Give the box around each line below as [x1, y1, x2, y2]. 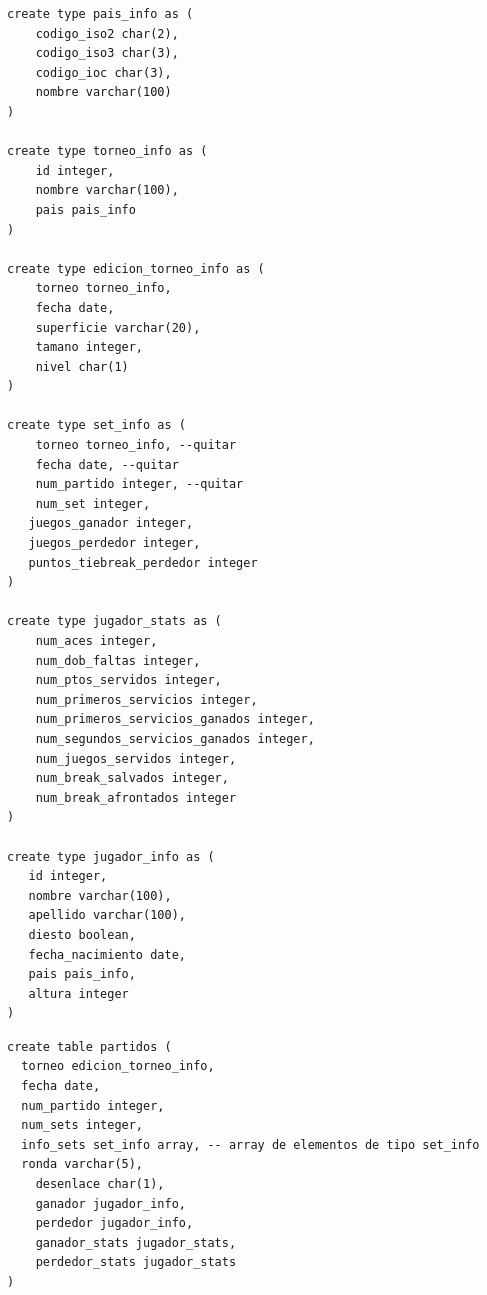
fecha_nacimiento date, [28, 947, 186, 962]
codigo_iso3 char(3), [35, 46, 179, 61]
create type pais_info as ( [7, 7, 194, 21]
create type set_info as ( [7, 418, 186, 433]
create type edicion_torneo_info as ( [7, 261, 265, 276]
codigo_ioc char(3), [35, 65, 172, 80]
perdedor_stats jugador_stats [35, 1255, 237, 1270]
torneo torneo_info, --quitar [35, 438, 237, 453]
